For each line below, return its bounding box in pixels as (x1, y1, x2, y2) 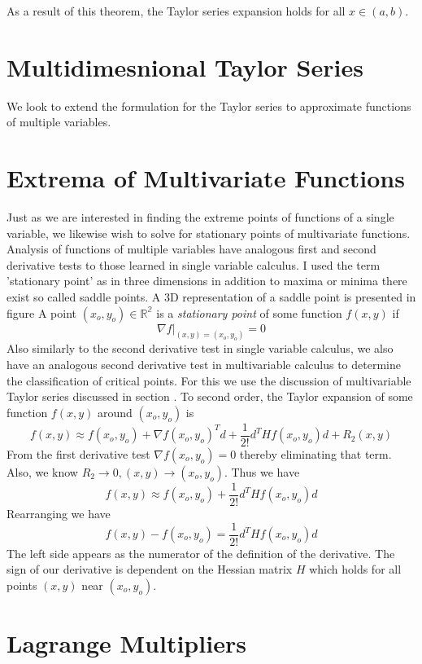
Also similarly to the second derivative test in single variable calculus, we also (7, 340, 394, 357)
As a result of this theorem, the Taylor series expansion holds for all (7, 2, 346, 19)
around (97, 403, 133, 420)
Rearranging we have (7, 504, 111, 521)
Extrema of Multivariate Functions (7, 161, 405, 195)
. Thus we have (224, 463, 300, 480)
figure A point (7, 304, 77, 321)
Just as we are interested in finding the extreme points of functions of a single (7, 209, 394, 226)
